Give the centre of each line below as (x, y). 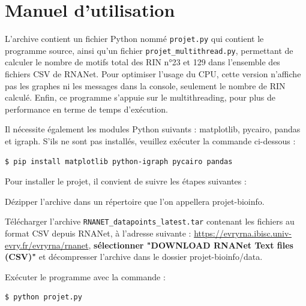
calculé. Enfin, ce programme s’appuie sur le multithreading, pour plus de (140, 97)
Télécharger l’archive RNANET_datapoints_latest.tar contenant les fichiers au (150, 221)
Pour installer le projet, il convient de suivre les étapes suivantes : (126, 181)
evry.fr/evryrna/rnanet (47, 245)
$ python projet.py (43, 297)
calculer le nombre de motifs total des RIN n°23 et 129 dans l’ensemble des (142, 62)
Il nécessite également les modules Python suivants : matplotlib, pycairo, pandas (153, 129)
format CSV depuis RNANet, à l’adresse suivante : (98, 233)
